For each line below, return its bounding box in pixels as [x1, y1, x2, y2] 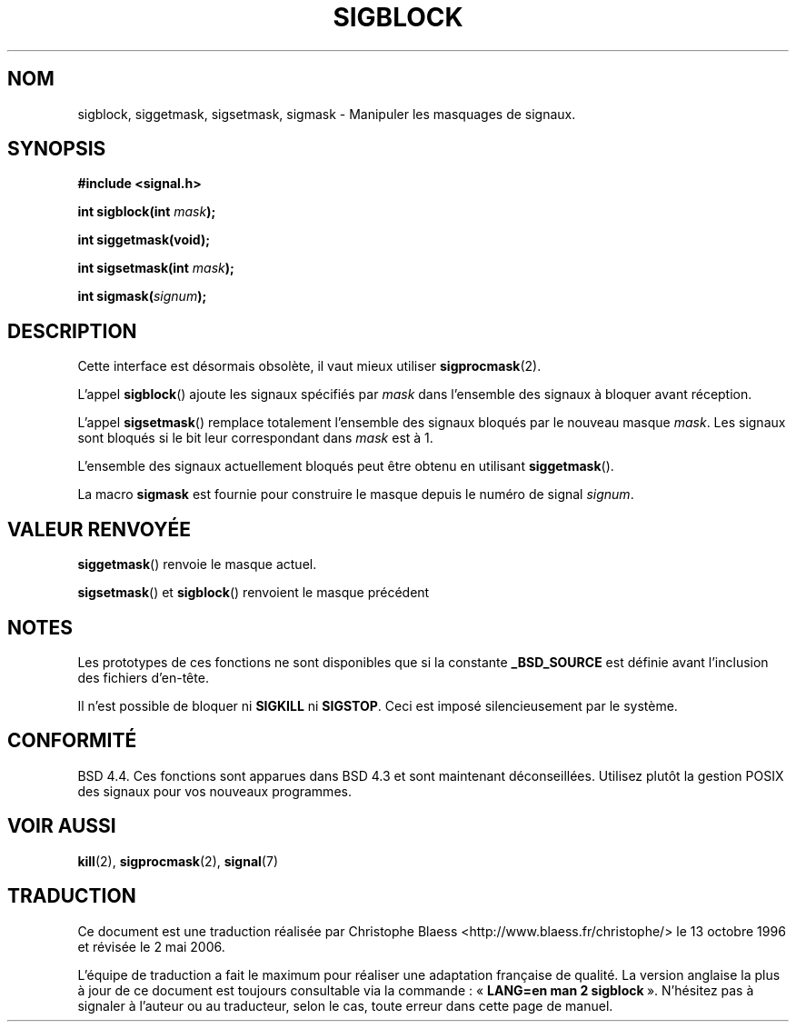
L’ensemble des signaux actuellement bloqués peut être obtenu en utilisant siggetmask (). [77, 458, 614, 475]
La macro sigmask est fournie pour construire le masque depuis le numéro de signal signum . [77, 486, 634, 503]
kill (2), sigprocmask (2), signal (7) [77, 853, 278, 869]
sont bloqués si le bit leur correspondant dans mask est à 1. [77, 430, 433, 446]
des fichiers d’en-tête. [77, 669, 209, 685]
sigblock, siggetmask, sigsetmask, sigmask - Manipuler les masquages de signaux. [77, 105, 576, 122]
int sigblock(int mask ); [77, 204, 216, 220]
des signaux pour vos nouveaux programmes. [77, 783, 352, 799]
